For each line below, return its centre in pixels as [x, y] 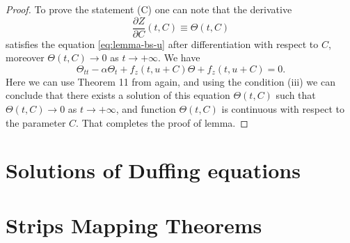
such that [296, 95]
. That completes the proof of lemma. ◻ [162, 122]
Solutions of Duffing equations [153, 170]
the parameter [36, 122]
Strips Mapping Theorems [134, 225]
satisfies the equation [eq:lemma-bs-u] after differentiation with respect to [162, 44]
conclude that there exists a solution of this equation [118, 95]
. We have [179, 57]
